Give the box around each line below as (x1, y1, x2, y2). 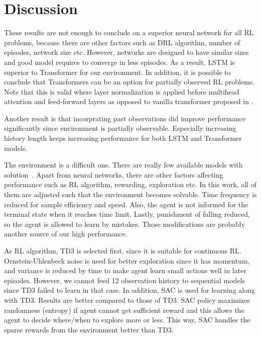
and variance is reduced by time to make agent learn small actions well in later (4, 265, 246, 276)
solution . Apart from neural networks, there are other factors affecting (4, 169, 223, 180)
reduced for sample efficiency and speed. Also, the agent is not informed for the (4, 199, 248, 209)
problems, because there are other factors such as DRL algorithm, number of (4, 37, 240, 47)
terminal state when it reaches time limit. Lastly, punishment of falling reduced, (4, 209, 250, 219)
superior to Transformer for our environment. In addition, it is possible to (4, 66, 231, 77)
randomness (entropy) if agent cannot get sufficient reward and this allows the (4, 304, 244, 315)
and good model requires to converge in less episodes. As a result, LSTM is (4, 56, 235, 67)
